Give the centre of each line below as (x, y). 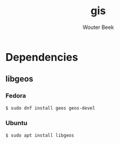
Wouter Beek (98, 27)
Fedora (16, 96)
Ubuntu (16, 123)
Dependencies (42, 57)
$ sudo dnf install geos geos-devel (50, 108)
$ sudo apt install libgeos (40, 135)
